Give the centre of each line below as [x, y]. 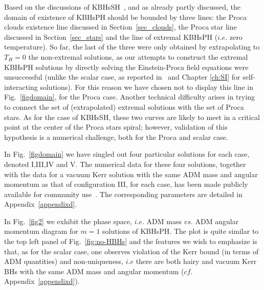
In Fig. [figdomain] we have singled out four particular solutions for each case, [127, 154]
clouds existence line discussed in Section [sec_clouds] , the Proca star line [120, 27]
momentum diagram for [41, 231]
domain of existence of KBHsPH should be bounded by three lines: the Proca [126, 17]
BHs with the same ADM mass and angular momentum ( [94, 271]
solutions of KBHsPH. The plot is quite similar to [181, 231]
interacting [21, 87]
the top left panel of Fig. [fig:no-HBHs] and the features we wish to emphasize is [131, 241]
